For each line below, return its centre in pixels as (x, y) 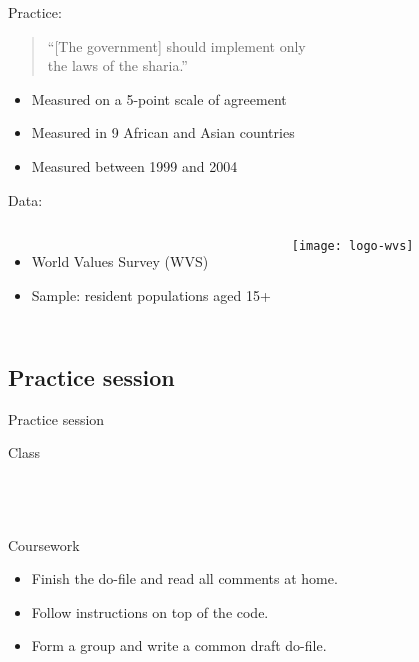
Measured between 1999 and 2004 (134, 165)
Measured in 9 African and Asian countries (163, 132)
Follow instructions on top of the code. (150, 611)
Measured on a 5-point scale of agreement (159, 98)
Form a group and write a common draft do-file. (179, 645)
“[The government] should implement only (176, 45)
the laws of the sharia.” (117, 65)
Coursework (44, 544)
